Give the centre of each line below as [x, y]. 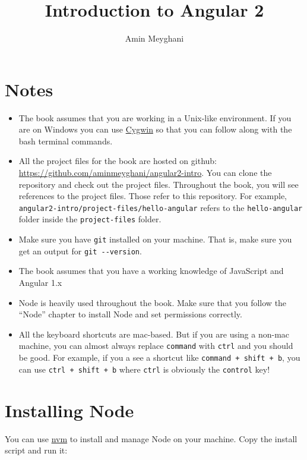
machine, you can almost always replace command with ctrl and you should [156, 346]
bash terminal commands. [66, 141]
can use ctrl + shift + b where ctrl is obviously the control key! [144, 369]
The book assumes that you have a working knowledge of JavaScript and [151, 271]
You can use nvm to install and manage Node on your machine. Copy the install [151, 438]
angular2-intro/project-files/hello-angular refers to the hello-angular [161, 207]
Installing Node [69, 410]
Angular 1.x [40, 283]
